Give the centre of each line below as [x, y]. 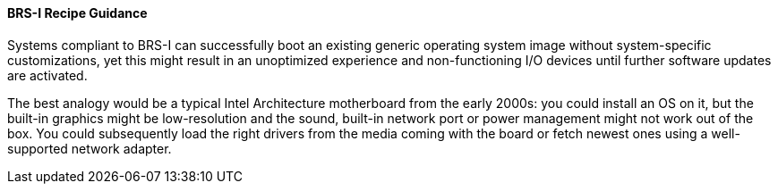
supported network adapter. [90, 148]
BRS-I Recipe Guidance [77, 13]
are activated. [47, 75]
